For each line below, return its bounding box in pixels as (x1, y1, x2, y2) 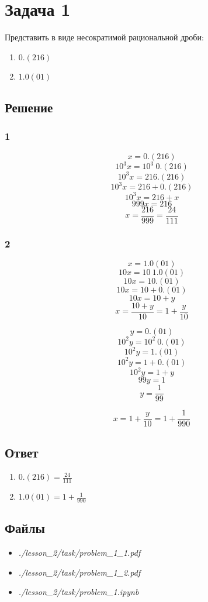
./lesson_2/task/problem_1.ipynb (18, 586, 139, 598)
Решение (5, 98, 53, 116)
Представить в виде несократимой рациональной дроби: (5, 31, 204, 43)
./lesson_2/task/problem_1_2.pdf (18, 566, 141, 578)
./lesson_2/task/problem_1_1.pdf (18, 546, 141, 559)
